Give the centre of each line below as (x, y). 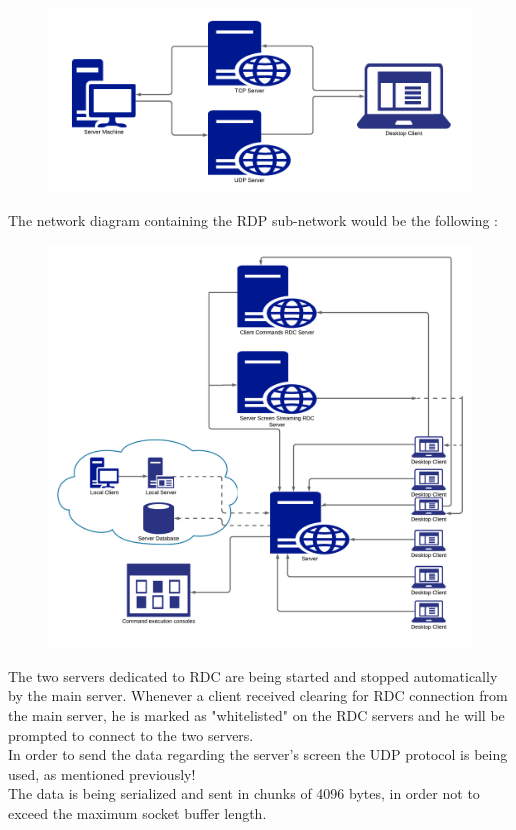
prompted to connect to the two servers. (131, 734)
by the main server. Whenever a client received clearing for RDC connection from (258, 695)
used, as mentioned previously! (102, 773)
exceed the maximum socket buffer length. (137, 812)
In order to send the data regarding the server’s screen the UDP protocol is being (258, 754)
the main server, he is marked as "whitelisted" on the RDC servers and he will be (256, 715)
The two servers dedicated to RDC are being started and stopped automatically (253, 675)
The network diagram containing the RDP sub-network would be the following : (253, 220)
